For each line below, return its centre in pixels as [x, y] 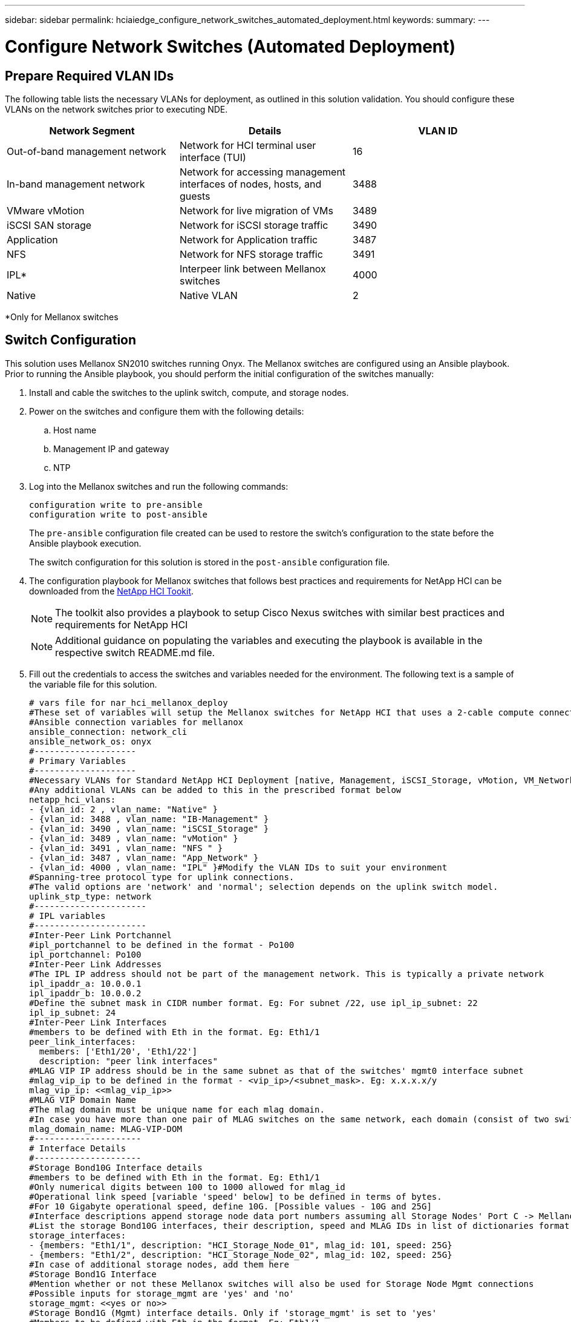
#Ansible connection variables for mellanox [136, 722]
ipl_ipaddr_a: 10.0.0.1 [85, 983]
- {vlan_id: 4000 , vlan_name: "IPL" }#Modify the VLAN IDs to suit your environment [238, 867]
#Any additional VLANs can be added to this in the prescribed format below [215, 790]
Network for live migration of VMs [256, 210]
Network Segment [92, 130]
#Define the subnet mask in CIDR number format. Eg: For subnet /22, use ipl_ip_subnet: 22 [253, 1003]
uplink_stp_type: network [90, 896]
